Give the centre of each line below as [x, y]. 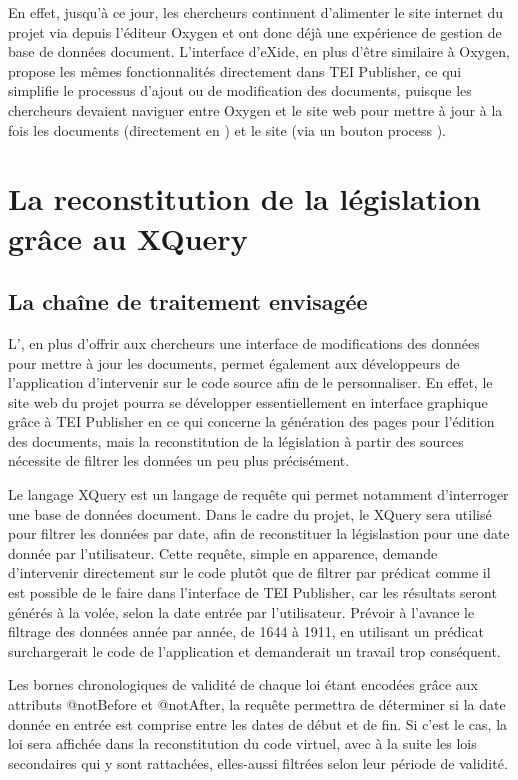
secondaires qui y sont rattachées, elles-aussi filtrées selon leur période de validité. [258, 762]
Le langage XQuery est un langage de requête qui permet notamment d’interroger [258, 494]
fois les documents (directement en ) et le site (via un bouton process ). [227, 129]
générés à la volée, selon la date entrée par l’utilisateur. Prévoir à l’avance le [241, 611]
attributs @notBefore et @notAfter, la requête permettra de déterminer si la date [257, 704]
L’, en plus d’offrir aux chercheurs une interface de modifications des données [244, 342]
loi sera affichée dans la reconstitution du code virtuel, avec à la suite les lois [242, 743]
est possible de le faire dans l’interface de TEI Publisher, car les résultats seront [252, 592]
